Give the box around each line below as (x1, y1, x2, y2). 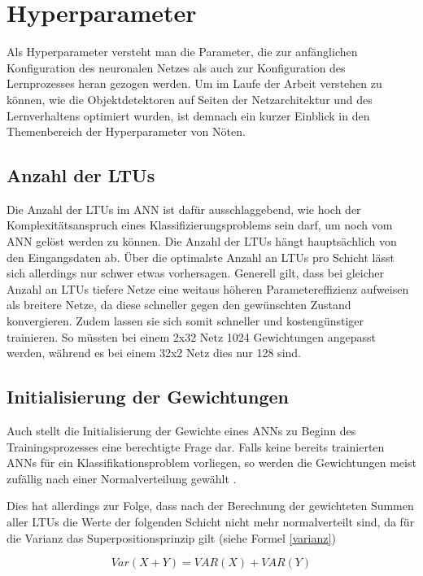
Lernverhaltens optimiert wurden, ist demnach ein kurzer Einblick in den (7, 107, 370, 124)
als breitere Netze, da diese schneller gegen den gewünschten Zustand (7, 296, 351, 313)
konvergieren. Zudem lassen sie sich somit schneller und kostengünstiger (7, 312, 364, 329)
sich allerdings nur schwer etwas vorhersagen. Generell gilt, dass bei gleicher (7, 264, 385, 281)
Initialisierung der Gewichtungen (7, 384, 289, 409)
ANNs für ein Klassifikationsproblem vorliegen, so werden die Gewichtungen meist (7, 454, 416, 471)
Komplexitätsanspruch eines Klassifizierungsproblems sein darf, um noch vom (7, 216, 393, 233)
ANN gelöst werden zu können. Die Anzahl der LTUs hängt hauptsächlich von (7, 233, 397, 250)
